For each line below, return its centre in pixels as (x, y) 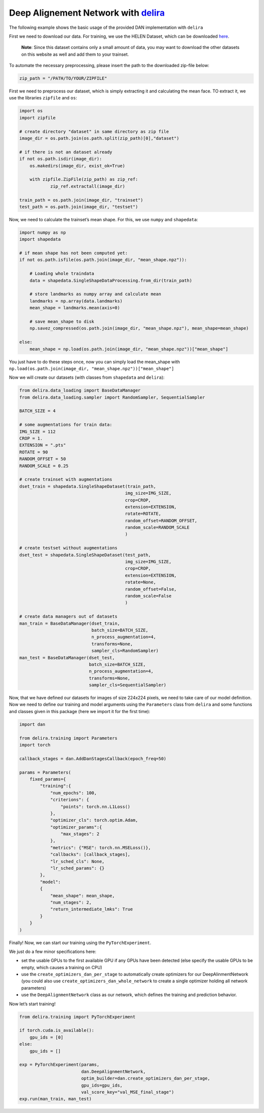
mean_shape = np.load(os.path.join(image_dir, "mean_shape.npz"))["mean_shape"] (129, 349)
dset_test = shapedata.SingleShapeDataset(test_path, (85, 555)
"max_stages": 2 (80, 834)
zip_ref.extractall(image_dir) (88, 186)
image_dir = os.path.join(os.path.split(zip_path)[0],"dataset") (99, 139)
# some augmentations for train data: (66, 425)
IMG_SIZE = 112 (37, 431)
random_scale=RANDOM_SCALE (157, 528)
